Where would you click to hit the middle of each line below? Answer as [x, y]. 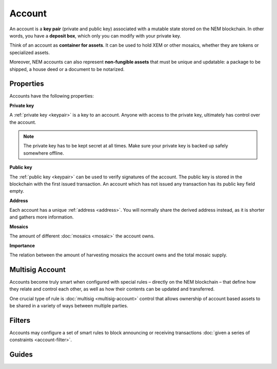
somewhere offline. [44, 153]
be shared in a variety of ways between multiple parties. [69, 306]
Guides [21, 355]
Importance [22, 245]
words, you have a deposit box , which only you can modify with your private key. [95, 35]
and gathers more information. [42, 217]
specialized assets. [30, 52]
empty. [17, 191]
